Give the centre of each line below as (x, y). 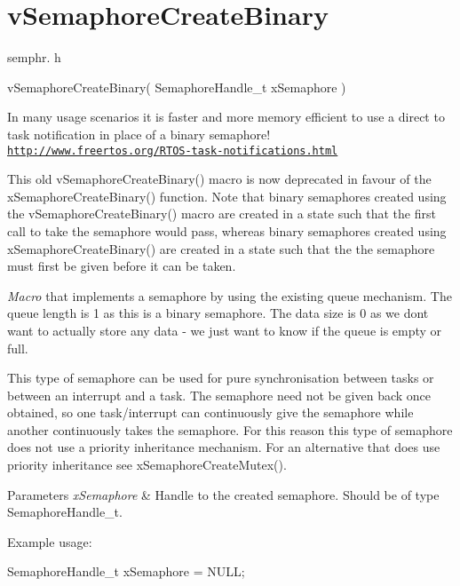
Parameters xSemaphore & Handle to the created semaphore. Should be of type (223, 494)
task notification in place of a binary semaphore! (139, 134)
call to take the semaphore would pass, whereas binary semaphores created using (227, 230)
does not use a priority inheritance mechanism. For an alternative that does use (224, 447)
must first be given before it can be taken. (122, 266)
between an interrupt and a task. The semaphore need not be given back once (219, 395)
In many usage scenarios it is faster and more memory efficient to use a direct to (226, 117)
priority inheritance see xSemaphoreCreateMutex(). (147, 465)
